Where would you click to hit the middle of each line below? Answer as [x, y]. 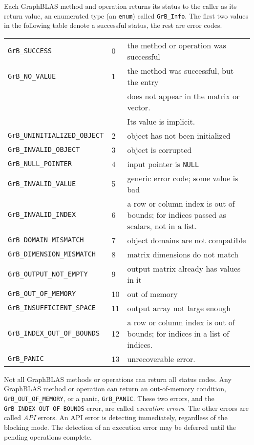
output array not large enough [179, 308]
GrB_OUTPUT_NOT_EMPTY [48, 274]
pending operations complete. [48, 436]
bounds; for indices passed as [177, 214]
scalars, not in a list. [162, 226]
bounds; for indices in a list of [178, 333]
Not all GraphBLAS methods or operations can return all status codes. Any [118, 379]
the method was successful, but [180, 70]
